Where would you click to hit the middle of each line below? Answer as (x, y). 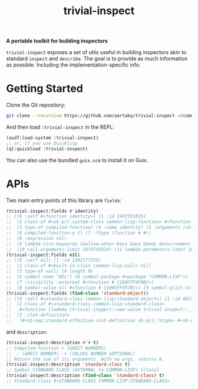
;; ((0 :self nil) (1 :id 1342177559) (54, 261)
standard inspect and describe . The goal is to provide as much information (97, 59)
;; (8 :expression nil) (37, 238)
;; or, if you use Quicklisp (42, 143)
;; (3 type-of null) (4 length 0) (50, 271)
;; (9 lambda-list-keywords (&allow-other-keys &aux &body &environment (99, 244)
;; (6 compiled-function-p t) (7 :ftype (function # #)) (79, 233)
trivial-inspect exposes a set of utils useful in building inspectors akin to (96, 52)
